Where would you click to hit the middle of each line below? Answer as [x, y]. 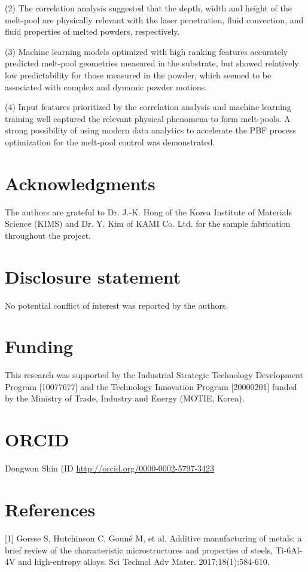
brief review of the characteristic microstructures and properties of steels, [139, 550]
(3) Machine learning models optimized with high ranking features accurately [147, 51]
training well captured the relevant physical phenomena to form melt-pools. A [148, 118]
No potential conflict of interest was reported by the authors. [117, 305]
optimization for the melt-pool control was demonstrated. [110, 142]
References [50, 509]
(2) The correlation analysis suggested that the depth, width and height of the [148, 8]
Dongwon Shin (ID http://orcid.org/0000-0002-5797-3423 [110, 468]
